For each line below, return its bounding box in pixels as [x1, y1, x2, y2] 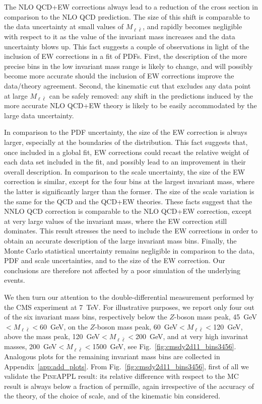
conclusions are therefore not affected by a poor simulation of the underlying [4, 265, 241, 275]
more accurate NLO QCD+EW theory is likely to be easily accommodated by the [4, 100, 257, 111]
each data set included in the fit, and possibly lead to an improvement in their [4, 156, 246, 167]
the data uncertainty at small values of [4, 21, 124, 32]
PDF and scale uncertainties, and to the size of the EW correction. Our [4, 255, 225, 266]
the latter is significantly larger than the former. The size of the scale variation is [4, 186, 254, 196]
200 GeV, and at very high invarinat [135, 331, 248, 342]
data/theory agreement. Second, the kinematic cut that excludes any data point [4, 80, 251, 91]
